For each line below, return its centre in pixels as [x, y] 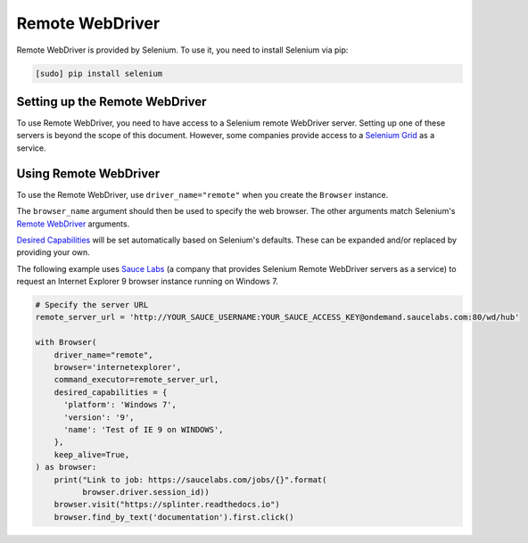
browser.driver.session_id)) [145, 492]
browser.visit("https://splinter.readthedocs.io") [167, 505]
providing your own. [54, 252]
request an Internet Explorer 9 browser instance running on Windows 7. [147, 282]
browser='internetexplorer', [118, 367]
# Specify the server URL [92, 305]
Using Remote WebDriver [88, 173]
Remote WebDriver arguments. [73, 224]
